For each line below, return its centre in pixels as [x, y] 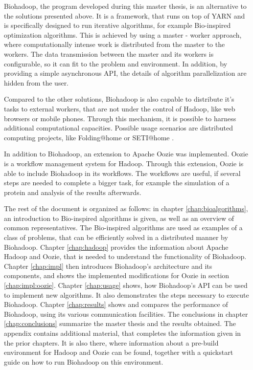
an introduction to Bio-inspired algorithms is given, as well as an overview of [119, 218]
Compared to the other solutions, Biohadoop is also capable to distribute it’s [119, 99]
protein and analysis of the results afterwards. [73, 192]
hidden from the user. [36, 82]
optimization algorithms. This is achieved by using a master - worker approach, [123, 34]
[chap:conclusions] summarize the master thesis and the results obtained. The [120, 323]
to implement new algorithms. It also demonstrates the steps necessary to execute [126, 294]
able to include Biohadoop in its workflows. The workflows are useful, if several [122, 173]
